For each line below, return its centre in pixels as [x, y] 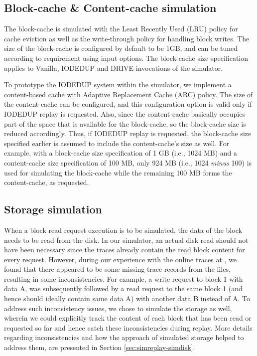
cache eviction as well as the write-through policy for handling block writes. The [127, 38]
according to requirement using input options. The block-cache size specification [126, 58]
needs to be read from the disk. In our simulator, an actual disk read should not [126, 240]
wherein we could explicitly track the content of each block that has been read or [128, 318]
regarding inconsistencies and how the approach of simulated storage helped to [124, 337]
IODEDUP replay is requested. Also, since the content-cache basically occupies [125, 113]
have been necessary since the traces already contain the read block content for [125, 250]
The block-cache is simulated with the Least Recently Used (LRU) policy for [121, 29]
